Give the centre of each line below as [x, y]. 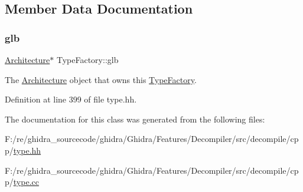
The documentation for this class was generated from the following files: [135, 119]
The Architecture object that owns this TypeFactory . [101, 79]
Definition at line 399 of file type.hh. [71, 99]
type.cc [26, 182]
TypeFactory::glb [87, 59]
